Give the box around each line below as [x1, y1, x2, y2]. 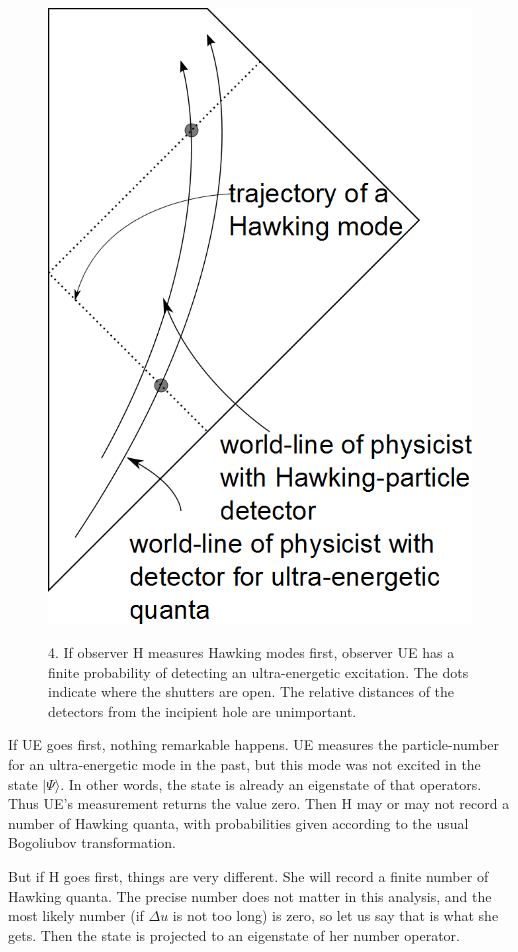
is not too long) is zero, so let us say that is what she [172, 905, 499, 926]
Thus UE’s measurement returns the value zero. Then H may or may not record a [8, 793, 510, 814]
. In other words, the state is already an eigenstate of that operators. [60, 773, 482, 794]
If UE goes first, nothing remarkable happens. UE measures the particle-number [8, 734, 500, 755]
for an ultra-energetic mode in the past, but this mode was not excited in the [8, 754, 481, 775]
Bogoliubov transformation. [8, 832, 176, 853]
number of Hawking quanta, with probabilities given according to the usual [8, 812, 469, 833]
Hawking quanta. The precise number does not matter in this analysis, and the [8, 885, 492, 906]
